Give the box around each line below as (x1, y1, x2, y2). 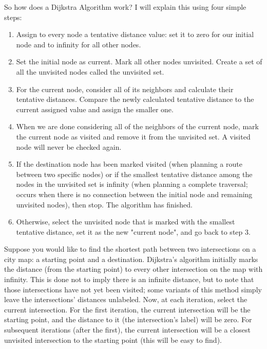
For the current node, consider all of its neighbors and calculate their (16, 83, 234, 94)
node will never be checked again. (16, 141, 122, 152)
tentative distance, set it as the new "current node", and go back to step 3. (16, 226, 251, 237)
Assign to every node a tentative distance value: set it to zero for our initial (16, 29, 254, 40)
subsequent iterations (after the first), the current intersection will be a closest (4, 324, 251, 335)
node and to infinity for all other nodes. (16, 39, 141, 49)
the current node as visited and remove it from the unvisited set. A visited (16, 131, 251, 142)
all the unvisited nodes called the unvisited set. (16, 66, 164, 77)
